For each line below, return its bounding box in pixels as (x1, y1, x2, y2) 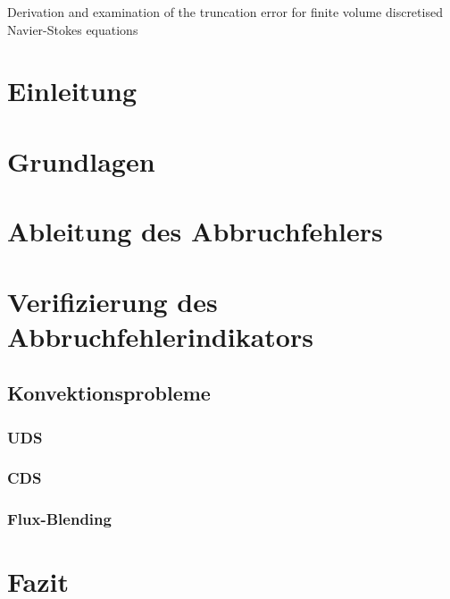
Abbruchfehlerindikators (7, 317, 313, 354)
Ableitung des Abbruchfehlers (7, 213, 383, 249)
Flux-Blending (7, 508, 112, 530)
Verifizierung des (7, 283, 218, 319)
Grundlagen (7, 142, 155, 179)
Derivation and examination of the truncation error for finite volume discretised (7, 3, 443, 21)
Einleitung (7, 72, 137, 109)
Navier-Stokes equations (7, 20, 138, 38)
